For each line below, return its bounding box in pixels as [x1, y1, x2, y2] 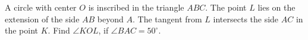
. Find [48, 24, 70, 36]
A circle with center [5, 1, 77, 13]
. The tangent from [132, 12, 202, 25]
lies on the [257, 1, 296, 13]
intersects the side [213, 12, 279, 25]
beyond [97, 12, 124, 25]
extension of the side [5, 12, 80, 25]
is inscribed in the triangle [88, 1, 184, 13]
